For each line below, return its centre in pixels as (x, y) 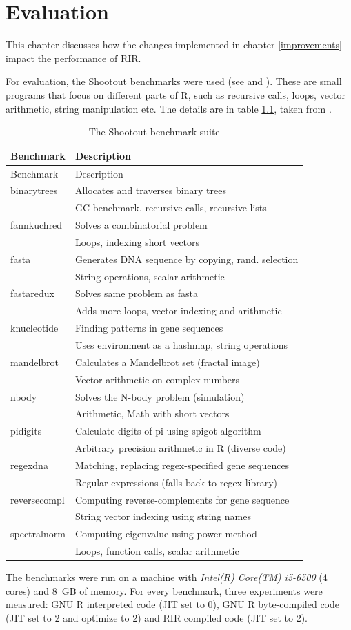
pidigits (26, 431)
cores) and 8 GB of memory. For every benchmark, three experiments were (164, 590)
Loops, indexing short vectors (137, 241)
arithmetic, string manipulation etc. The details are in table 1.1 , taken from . (169, 108)
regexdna (29, 465)
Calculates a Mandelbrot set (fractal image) (167, 362)
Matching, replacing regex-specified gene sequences (182, 465)
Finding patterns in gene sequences (149, 328)
